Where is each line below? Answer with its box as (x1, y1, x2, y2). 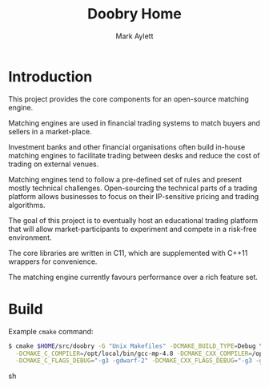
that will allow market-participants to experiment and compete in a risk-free (8, 224, 258, 233)
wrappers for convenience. (8, 257, 98, 266)
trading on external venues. (8, 159, 99, 169)
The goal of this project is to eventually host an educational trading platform (8, 215, 259, 225)
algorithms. (8, 200, 46, 209)
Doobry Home (87, 5, 182, 23)
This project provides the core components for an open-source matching (8, 94, 250, 104)
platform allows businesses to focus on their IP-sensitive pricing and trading (8, 191, 259, 201)
